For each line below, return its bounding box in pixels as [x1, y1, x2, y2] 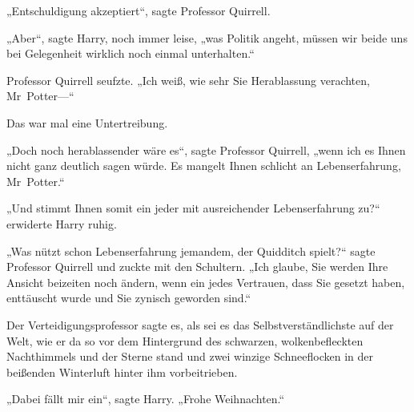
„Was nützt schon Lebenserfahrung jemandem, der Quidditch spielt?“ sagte [6, 242, 376, 259]
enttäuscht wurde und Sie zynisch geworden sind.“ [6, 289, 251, 306]
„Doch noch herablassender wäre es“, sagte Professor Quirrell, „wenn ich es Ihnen [6, 141, 406, 158]
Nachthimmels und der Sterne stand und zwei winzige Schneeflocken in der [6, 348, 373, 365]
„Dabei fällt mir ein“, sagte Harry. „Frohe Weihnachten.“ [6, 390, 285, 407]
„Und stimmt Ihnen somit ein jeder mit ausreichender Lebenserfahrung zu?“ [6, 200, 380, 216]
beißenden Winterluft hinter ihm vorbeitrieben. [6, 363, 238, 380]
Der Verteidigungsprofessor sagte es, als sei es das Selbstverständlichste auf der [6, 316, 394, 333]
